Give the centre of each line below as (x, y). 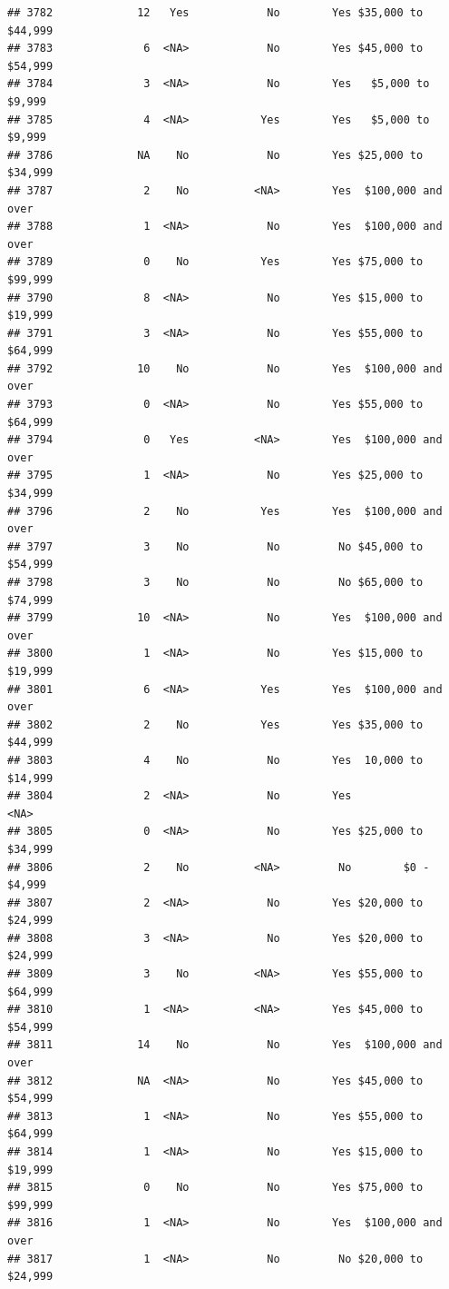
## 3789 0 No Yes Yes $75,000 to (215, 262)
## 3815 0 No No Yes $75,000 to (215, 1188)
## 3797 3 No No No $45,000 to (215, 546)
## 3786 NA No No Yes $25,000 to (215, 155)
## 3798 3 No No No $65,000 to (215, 582)
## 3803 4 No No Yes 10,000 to (215, 760)
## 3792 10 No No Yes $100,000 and (225, 368)
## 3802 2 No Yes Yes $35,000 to (215, 724)
